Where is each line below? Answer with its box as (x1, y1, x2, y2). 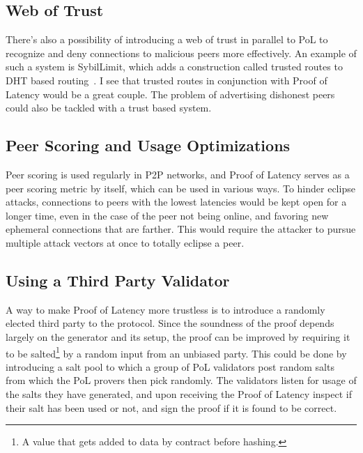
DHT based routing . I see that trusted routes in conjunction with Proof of (6, 72, 327, 87)
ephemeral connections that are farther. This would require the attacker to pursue (6, 222, 356, 236)
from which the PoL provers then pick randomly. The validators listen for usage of (6, 373, 357, 387)
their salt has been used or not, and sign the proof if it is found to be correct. (6, 400, 337, 415)
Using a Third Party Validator (6, 269, 230, 291)
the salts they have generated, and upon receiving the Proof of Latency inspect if (6, 386, 352, 401)
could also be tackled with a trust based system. (6, 100, 212, 115)
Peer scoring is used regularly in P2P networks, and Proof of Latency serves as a (6, 167, 350, 181)
